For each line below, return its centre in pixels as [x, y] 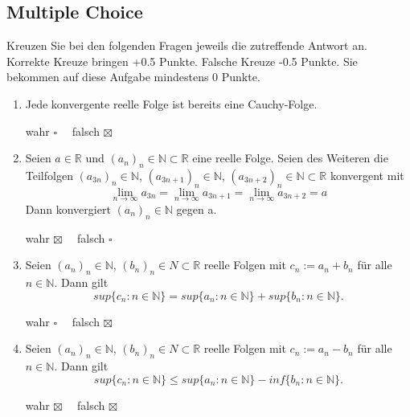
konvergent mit [367, 175]
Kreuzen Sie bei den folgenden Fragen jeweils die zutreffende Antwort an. [187, 45]
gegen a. [197, 208]
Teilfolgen [49, 175]
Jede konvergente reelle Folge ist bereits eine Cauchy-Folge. [171, 103]
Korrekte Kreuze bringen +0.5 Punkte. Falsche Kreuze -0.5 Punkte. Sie [182, 61]
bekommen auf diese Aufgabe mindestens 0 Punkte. [133, 77]
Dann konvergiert [68, 208]
